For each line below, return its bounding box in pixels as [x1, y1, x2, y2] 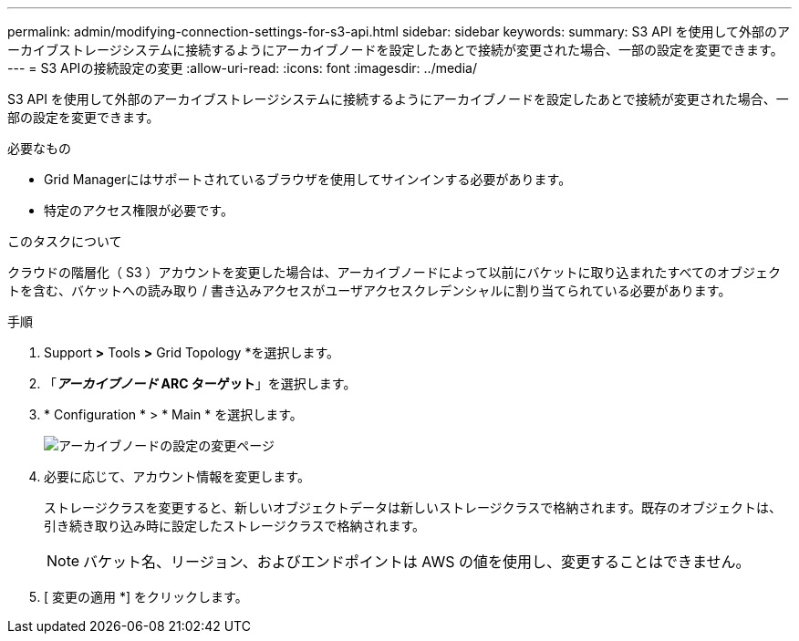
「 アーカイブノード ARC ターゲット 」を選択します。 [44, 376, 357, 391]
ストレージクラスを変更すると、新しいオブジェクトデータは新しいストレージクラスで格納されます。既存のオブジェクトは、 [44, 500, 782, 515]
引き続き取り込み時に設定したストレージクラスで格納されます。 [44, 518, 426, 533]
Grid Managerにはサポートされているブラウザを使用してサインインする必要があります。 [44, 171, 572, 187]
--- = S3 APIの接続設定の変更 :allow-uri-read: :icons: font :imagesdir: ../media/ [7, 60, 477, 76]
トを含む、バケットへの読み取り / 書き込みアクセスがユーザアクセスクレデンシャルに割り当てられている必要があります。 [7, 283, 732, 298]
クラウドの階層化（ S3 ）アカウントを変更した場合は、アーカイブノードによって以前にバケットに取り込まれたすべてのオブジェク [7, 264, 782, 280]
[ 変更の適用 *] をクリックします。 [44, 589, 248, 605]
